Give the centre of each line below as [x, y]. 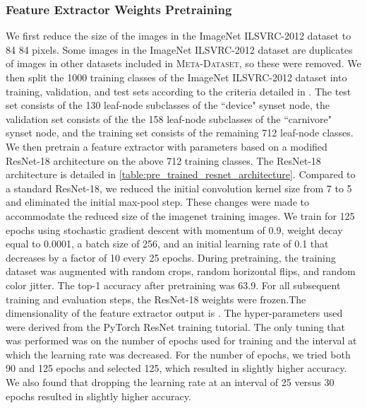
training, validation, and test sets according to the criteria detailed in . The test [179, 91]
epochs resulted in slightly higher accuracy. [98, 396]
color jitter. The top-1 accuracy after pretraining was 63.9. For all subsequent [173, 285]
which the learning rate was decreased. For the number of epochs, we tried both [178, 354]
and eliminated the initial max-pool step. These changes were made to [157, 202]
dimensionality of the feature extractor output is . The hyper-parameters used [174, 313]
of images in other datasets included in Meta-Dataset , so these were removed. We [183, 63]
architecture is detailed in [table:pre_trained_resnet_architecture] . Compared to [181, 174]
